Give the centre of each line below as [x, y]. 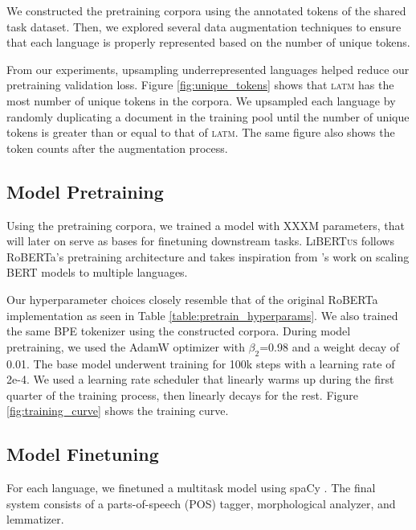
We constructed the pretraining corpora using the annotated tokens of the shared [206, 10]
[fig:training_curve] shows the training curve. [118, 411]
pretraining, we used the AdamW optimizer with [126, 346]
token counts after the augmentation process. [117, 148]
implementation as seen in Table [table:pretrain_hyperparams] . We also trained [202, 315]
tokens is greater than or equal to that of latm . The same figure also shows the [201, 132]
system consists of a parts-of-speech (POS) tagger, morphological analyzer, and [201, 503]
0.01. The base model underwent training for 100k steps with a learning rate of [201, 363]
